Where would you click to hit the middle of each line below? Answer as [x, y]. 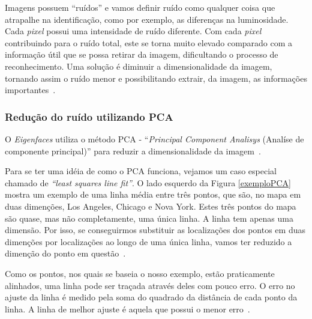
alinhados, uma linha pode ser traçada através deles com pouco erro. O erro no [150, 285]
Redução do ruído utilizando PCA [89, 116]
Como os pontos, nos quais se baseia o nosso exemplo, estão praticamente [140, 273]
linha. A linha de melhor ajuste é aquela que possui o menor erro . [127, 308]
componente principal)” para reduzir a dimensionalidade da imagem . [133, 150]
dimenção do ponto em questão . [65, 253]
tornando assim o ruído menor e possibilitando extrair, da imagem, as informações [156, 78]
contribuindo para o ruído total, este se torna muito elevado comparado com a [149, 42]
